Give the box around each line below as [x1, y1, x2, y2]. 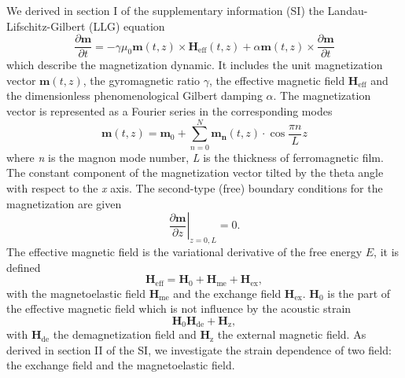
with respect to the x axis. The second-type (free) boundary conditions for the [6, 179, 383, 196]
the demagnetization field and [53, 326, 197, 343]
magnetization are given [6, 195, 122, 211]
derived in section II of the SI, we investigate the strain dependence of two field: [6, 341, 392, 358]
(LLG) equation [89, 17, 165, 34]
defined [6, 259, 41, 275]
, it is [374, 243, 399, 259]
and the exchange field [173, 284, 282, 301]
